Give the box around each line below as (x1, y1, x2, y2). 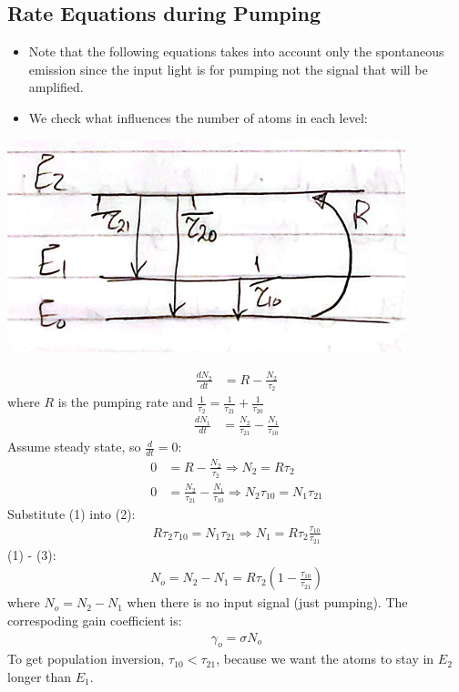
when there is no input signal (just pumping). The (127, 593, 408, 612)
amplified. (28, 77, 84, 97)
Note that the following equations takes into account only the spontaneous (28, 42, 444, 61)
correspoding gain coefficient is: (7, 610, 182, 629)
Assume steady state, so (7, 437, 141, 456)
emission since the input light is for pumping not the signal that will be (28, 59, 428, 78)
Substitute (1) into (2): (7, 504, 136, 524)
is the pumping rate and (57, 392, 193, 412)
